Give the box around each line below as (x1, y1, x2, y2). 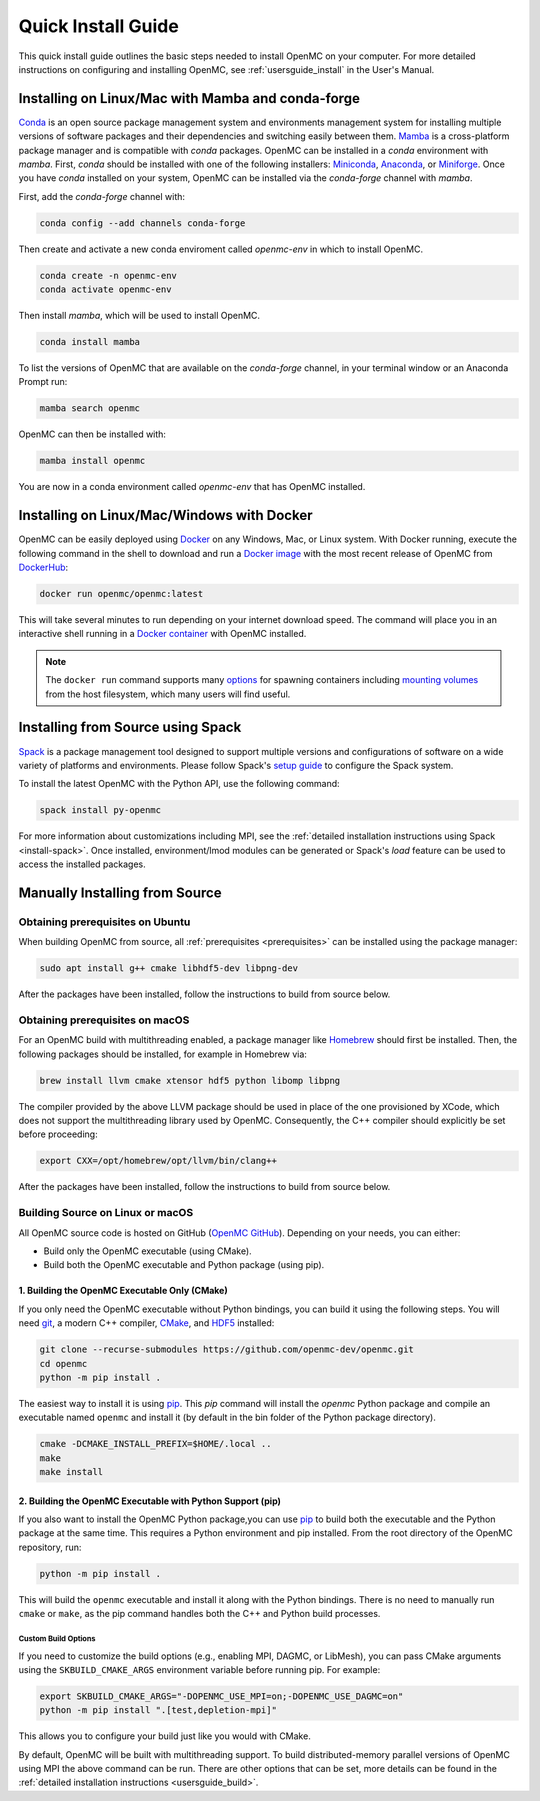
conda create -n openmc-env (39, 270, 177, 281)
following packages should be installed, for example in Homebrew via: (18, 1048, 307, 1060)
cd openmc (39, 1358, 88, 1369)
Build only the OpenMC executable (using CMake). (43, 1245, 252, 1257)
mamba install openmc (39, 455, 146, 467)
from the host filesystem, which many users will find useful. (45, 688, 291, 700)
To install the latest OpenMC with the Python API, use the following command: (18, 778, 340, 790)
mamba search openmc (39, 403, 140, 414)
